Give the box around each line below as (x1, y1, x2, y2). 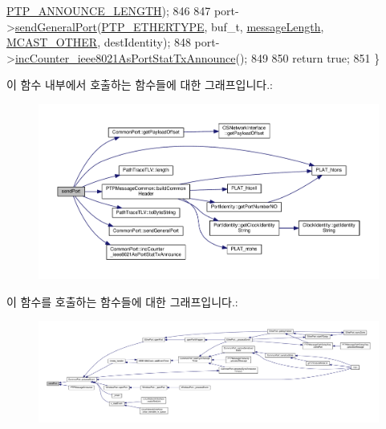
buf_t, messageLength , (211, 18, 324, 34)
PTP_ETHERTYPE (101, 18, 205, 34)
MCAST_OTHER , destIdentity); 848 (6, 34, 191, 51)
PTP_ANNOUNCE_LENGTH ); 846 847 (6, 2, 211, 18)
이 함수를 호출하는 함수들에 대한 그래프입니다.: (6, 293, 238, 310)
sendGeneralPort (14, 18, 97, 34)
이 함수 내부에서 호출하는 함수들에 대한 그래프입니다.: (6, 76, 273, 93)
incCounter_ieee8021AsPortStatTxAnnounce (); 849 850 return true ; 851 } (14, 49, 380, 66)
